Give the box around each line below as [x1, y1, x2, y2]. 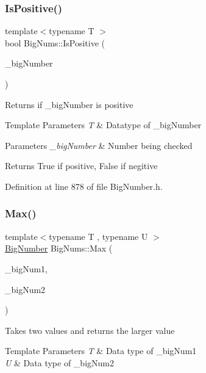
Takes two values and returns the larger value [5, 324, 175, 336]
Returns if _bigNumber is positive [5, 98, 133, 110]
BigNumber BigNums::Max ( [5, 242, 113, 255]
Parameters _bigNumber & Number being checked [5, 139, 193, 151]
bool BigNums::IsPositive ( [5, 36, 105, 49]
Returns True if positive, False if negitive [5, 159, 158, 172]
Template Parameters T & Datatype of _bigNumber [5, 118, 202, 131]
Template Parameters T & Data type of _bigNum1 [5, 344, 197, 357]
